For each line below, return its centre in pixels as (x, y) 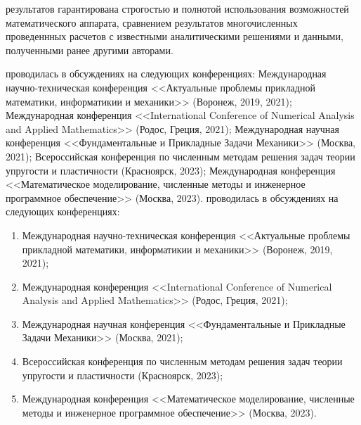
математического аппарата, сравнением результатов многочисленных (152, 22)
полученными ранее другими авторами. (90, 50)
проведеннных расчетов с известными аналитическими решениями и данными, (175, 36)
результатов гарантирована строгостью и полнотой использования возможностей (177, 8)
